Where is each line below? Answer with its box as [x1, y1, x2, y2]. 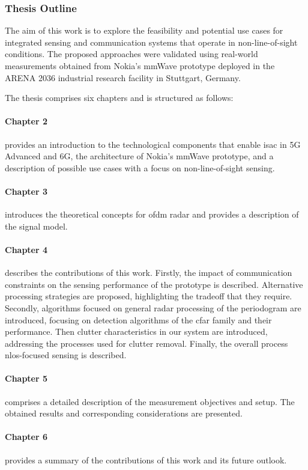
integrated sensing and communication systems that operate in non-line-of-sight [5, 35, 298, 48]
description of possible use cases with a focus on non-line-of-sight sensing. [5, 161, 275, 174]
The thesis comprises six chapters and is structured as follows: [5, 91, 234, 104]
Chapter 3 [5, 185, 48, 197]
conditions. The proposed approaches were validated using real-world [5, 47, 258, 60]
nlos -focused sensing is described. [5, 349, 127, 361]
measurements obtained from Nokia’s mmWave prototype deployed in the [5, 60, 275, 72]
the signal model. [5, 219, 68, 232]
